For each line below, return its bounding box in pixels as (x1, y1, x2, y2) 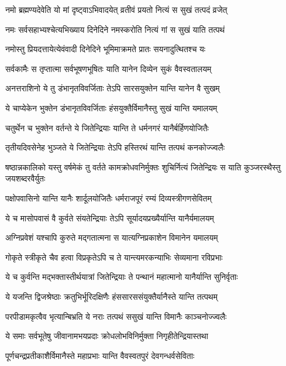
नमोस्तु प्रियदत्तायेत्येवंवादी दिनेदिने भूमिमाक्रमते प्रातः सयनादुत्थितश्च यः (5, 43, 206, 55)
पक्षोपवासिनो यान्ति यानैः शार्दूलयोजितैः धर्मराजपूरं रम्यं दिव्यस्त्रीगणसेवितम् (5, 191, 212, 204)
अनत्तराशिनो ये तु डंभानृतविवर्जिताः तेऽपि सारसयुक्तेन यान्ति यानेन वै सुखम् (5, 82, 220, 94)
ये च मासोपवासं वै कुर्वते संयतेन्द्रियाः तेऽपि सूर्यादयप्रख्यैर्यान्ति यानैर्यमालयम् (5, 211, 214, 224)
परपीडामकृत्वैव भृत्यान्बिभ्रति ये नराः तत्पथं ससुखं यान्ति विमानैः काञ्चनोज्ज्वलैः (5, 310, 227, 322)
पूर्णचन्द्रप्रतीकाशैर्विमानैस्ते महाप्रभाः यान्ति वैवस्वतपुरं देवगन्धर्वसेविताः (5, 349, 195, 361)
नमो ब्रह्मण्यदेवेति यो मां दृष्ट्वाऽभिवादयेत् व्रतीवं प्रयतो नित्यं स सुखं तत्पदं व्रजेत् (5, 4, 228, 15)
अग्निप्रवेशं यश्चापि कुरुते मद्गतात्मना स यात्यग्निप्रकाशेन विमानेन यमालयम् (5, 231, 218, 244)
